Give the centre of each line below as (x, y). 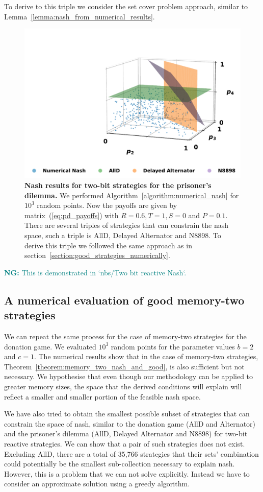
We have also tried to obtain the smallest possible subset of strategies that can (127, 414)
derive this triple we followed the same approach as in (108, 245)
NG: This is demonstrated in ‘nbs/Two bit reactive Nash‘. (95, 272)
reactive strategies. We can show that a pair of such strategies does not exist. (125, 443)
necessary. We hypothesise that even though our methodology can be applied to (129, 376)
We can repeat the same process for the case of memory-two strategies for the (125, 336)
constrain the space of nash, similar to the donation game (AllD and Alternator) (130, 423)
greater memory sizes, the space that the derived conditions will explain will (123, 386)
